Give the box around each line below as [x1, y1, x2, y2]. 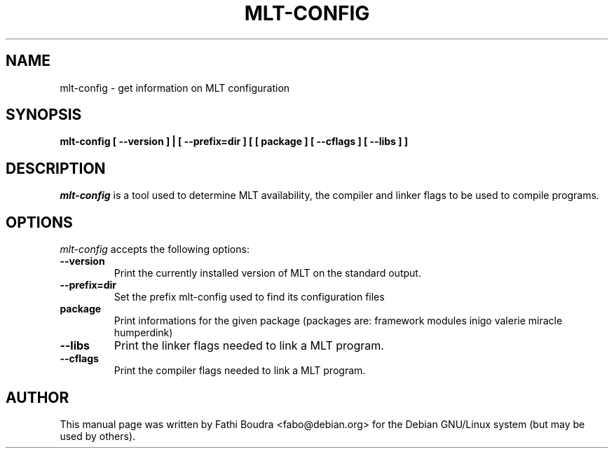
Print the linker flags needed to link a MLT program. [114, 338, 384, 353]
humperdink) [114, 326, 173, 339]
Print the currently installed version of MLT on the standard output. [114, 267, 421, 280]
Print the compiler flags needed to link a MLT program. [114, 364, 366, 377]
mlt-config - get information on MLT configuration [60, 81, 290, 94]
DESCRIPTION [6, 159, 106, 177]
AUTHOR [6, 388, 69, 406]
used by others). [60, 429, 136, 442]
